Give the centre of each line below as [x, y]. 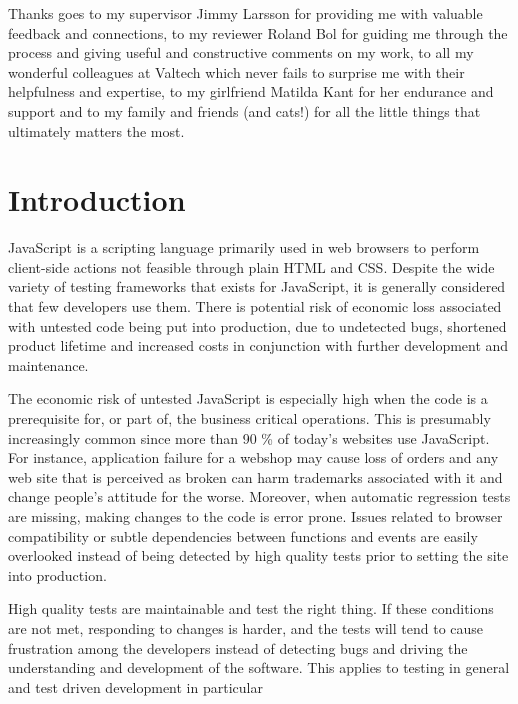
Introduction [97, 199]
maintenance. [48, 364]
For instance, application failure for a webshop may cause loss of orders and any [253, 457]
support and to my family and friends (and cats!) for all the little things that [244, 110]
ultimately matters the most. [96, 130]
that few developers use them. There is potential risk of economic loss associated [255, 306]
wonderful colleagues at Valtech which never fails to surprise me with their [236, 71]
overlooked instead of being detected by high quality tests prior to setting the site [258, 555]
